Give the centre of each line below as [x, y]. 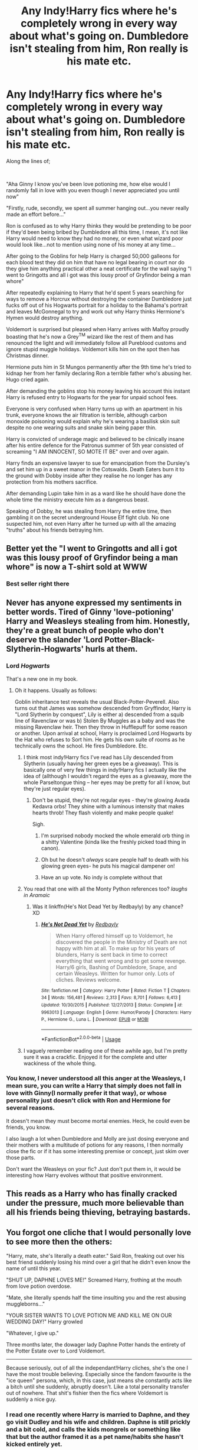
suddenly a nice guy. [32, 1399]
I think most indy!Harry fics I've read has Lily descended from [98, 757]
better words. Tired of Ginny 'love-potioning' [90, 612]
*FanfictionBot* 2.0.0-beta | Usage [81, 1038]
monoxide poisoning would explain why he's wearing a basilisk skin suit [93, 421]
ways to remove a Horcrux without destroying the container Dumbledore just [99, 299]
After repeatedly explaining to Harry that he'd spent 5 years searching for [95, 292]
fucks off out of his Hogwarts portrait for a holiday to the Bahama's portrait [97, 305]
